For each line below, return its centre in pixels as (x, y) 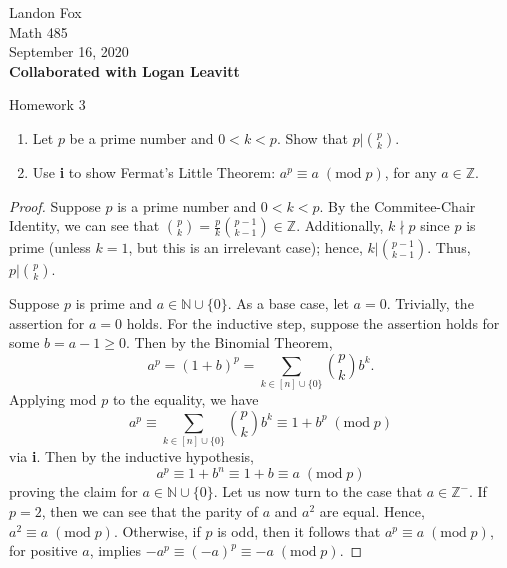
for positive (43, 550)
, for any (410, 171)
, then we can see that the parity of (150, 511)
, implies (115, 550)
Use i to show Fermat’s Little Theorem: (154, 171)
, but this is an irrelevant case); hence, (245, 247)
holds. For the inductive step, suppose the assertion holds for (313, 322)
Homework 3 (47, 104)
